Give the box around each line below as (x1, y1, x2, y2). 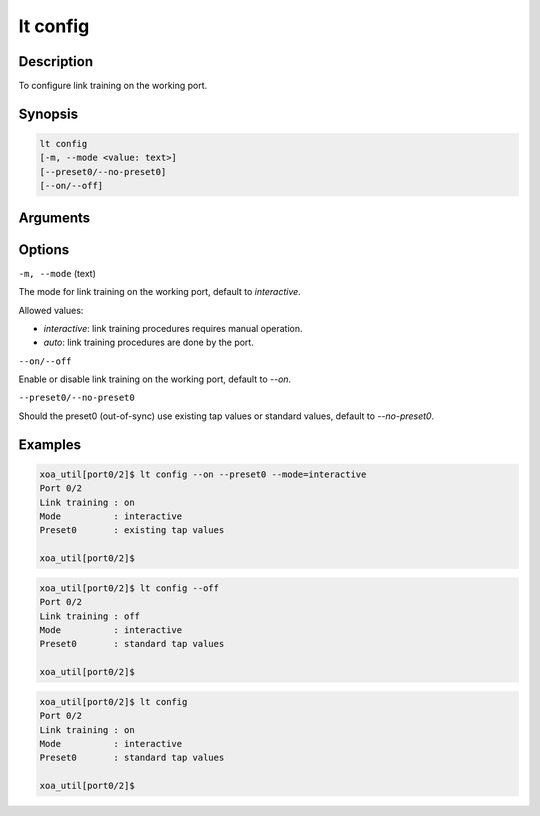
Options (18, 241, 70, 258)
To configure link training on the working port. (18, 80, 208, 92)
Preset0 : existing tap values (39, 525, 225, 536)
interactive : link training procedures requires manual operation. (43, 322, 303, 334)
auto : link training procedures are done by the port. (43, 336, 254, 349)
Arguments (18, 209, 91, 226)
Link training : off (39, 610, 140, 622)
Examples (18, 436, 82, 453)
